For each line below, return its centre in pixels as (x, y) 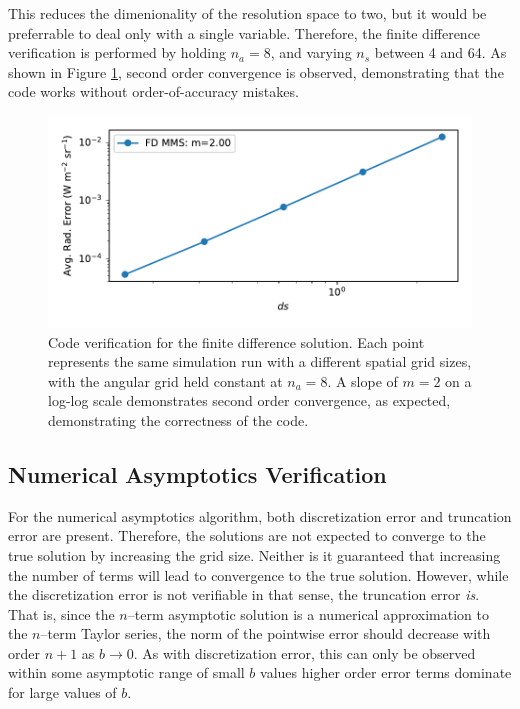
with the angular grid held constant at (165, 380)
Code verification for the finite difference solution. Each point (236, 341)
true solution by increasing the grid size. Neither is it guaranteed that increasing (254, 554)
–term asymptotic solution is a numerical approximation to (308, 613)
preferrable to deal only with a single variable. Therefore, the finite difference (244, 32)
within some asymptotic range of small (126, 672)
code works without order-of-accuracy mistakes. (153, 91)
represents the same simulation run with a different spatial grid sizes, (260, 361)
